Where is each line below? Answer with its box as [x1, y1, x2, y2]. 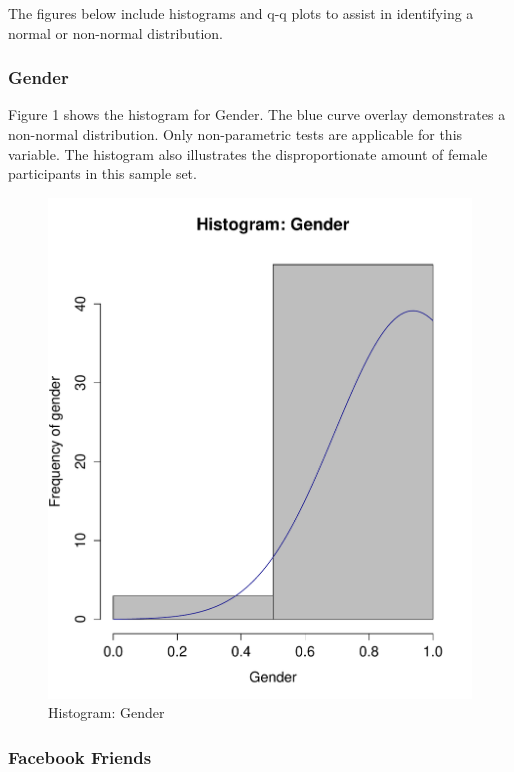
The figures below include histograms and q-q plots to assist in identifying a [8, 3, 474, 23]
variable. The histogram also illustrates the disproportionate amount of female [8, 143, 488, 164]
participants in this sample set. [8, 163, 197, 184]
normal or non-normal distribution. [8, 22, 223, 43]
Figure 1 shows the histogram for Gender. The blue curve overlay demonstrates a [8, 104, 506, 125]
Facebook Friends [8, 744, 152, 769]
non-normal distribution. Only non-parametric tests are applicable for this [8, 124, 463, 144]
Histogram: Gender [48, 702, 165, 723]
